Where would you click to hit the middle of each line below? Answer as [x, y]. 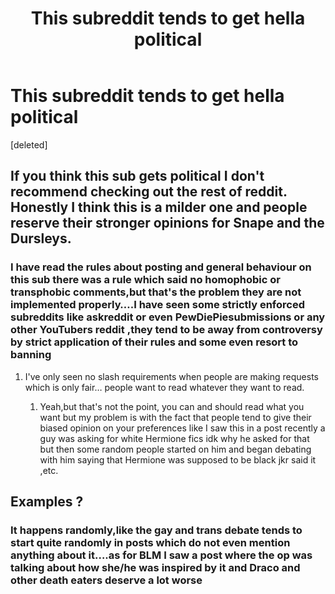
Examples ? [47, 502]
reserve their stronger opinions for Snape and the [167, 223]
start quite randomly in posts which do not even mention [150, 542]
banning [31, 355]
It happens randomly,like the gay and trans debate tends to [156, 530]
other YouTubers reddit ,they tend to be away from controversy [166, 330]
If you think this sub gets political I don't [137, 176]
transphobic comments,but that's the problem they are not [156, 292]
